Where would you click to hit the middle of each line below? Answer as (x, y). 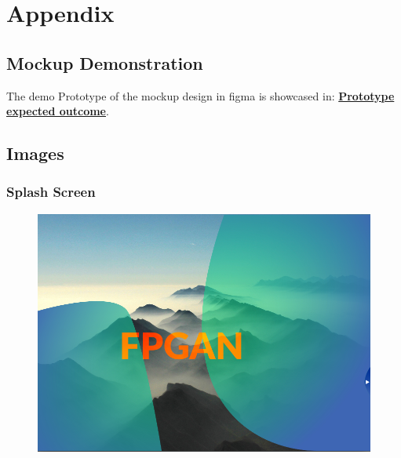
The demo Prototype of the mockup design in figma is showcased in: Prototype (200, 95)
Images (35, 153)
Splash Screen (51, 192)
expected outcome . (58, 111)
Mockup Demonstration (105, 62)
